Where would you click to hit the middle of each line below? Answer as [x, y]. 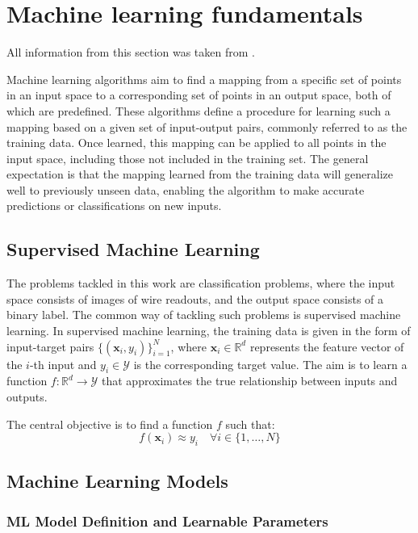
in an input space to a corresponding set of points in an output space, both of [199, 95]
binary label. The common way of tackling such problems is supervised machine [204, 315]
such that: [250, 424]
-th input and [63, 364]
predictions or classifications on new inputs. [114, 206]
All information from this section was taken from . [131, 52]
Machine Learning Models [117, 481]
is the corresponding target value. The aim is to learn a [270, 364]
